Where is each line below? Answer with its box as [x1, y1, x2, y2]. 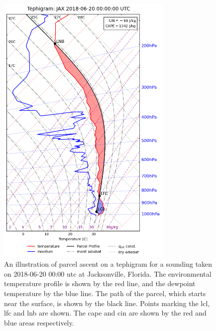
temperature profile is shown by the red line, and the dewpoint [4, 278, 196, 289]
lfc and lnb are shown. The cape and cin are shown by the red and [4, 308, 207, 318]
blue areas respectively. [4, 317, 74, 328]
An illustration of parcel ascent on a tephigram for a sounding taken [4, 259, 213, 269]
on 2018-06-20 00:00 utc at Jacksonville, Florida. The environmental [4, 268, 212, 279]
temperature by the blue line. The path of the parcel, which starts [4, 288, 206, 299]
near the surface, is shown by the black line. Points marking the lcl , [4, 298, 210, 308]
